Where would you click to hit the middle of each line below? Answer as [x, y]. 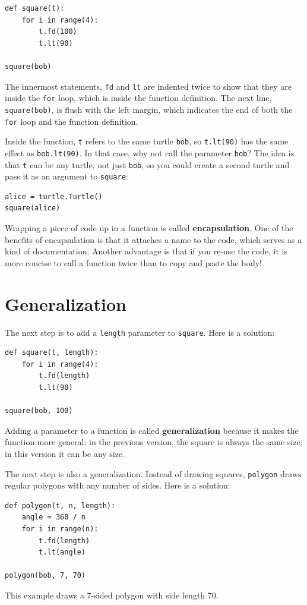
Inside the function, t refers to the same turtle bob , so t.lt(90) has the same [147, 141]
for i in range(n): [60, 529]
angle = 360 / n [54, 517]
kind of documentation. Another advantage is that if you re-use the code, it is [146, 251]
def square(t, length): [52, 353]
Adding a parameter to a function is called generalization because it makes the [152, 430]
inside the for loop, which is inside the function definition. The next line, [138, 98]
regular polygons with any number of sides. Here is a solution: [118, 485]
